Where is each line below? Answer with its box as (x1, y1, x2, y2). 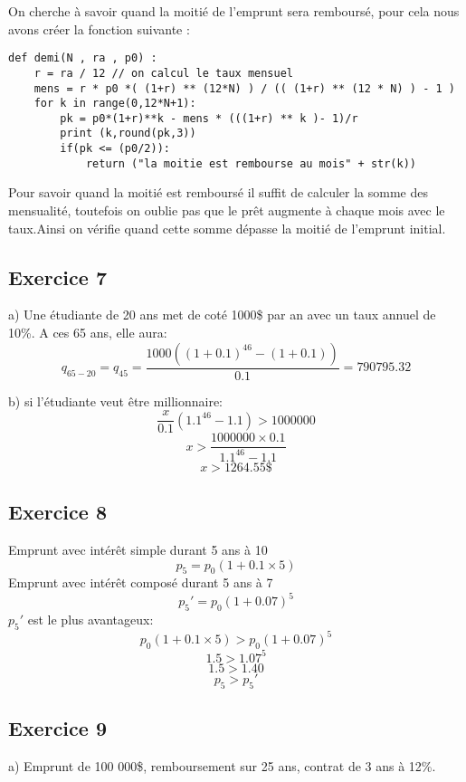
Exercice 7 (8, 262, 107, 291)
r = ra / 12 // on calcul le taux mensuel (33, 66, 293, 80)
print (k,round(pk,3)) (60, 127, 196, 140)
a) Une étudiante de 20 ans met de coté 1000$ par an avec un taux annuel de (8, 305, 436, 324)
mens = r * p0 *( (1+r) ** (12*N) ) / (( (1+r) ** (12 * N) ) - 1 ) (33, 81, 455, 95)
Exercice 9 (8, 713, 107, 741)
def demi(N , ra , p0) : (8, 52, 157, 65)
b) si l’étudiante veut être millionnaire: (8, 391, 223, 410)
